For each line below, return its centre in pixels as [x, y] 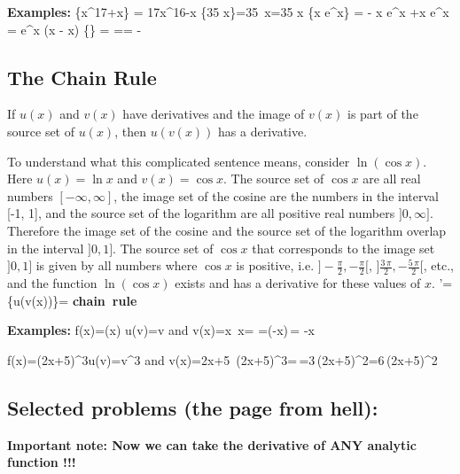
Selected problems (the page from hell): [193, 407]
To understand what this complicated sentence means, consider [179, 161]
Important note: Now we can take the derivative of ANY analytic [212, 444]
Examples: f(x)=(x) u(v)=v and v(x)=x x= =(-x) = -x [161, 330]
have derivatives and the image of [214, 114]
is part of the [383, 114]
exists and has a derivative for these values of [298, 282]
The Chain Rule [82, 77]
